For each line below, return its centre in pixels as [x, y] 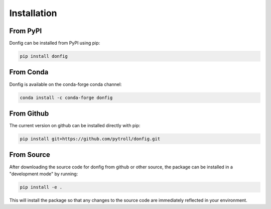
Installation [33, 13]
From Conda [29, 72]
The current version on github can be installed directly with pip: [75, 126]
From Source [30, 155]
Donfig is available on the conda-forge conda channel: [65, 84]
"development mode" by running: [44, 174]
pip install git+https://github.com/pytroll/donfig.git [90, 139]
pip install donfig [44, 56]
